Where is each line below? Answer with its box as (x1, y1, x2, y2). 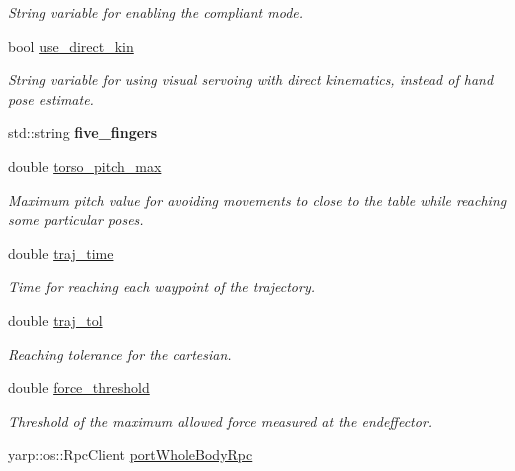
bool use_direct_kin (8, 35, 134, 56)
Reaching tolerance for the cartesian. (8, 343, 232, 364)
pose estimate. (8, 88, 94, 109)
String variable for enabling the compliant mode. (8, 2, 304, 22)
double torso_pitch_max (8, 155, 162, 176)
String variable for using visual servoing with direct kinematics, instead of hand (8, 69, 494, 90)
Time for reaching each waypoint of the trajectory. (8, 276, 316, 297)
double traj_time (8, 242, 114, 263)
